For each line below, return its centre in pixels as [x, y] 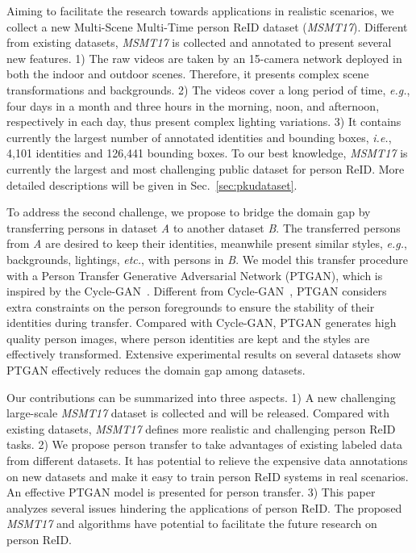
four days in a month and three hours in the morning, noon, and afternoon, [193, 105]
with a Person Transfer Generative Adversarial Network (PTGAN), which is [195, 275]
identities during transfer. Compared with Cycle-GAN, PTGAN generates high [202, 323]
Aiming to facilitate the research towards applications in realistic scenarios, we [200, 10]
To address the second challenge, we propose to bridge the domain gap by [189, 212]
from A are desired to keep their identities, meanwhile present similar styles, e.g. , [207, 243]
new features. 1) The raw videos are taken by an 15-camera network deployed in [204, 58]
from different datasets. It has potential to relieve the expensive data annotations [207, 461]
